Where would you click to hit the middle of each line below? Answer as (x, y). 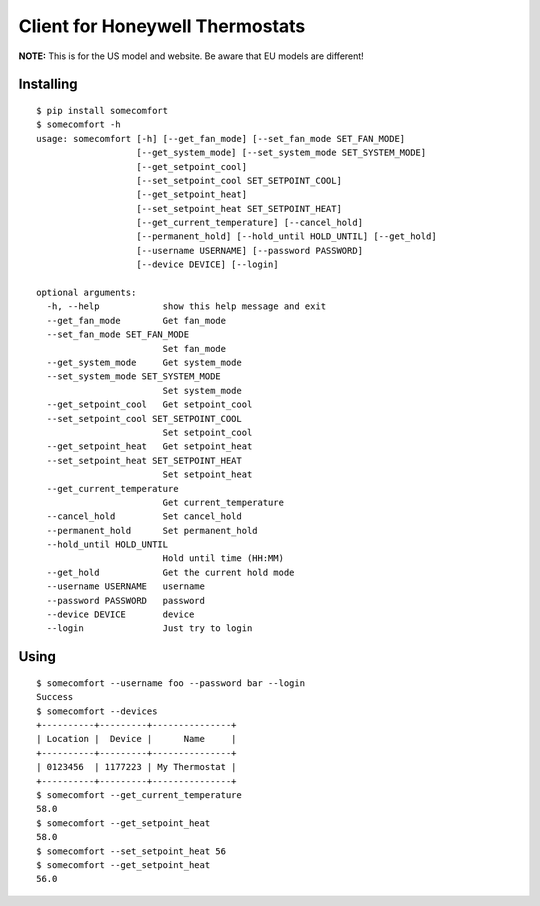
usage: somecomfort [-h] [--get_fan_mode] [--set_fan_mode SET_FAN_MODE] (221, 138)
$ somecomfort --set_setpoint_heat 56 (131, 851)
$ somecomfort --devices (97, 711)
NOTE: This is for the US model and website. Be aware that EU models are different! (191, 56)
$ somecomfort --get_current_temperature (139, 794)
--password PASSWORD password (125, 600)
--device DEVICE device (120, 614)
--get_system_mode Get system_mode (144, 362)
